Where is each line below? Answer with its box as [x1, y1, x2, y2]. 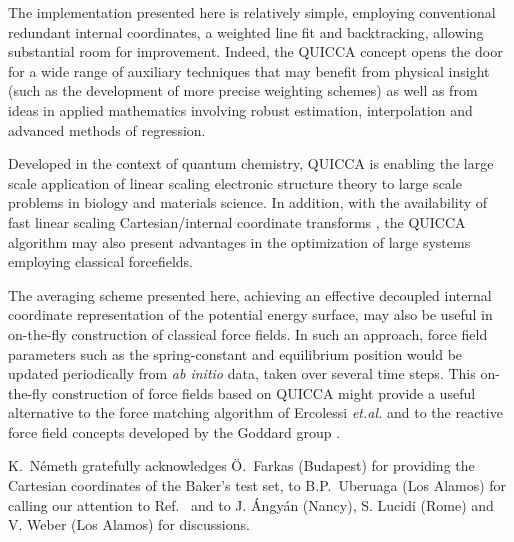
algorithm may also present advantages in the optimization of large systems [8, 231, 471, 252]
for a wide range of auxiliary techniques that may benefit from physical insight [8, 60, 490, 81]
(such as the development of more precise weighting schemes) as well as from [8, 80, 478, 101]
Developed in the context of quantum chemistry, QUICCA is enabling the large [8, 153, 494, 174]
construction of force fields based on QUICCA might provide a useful [51, 382, 476, 403]
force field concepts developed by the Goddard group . [8, 421, 341, 442]
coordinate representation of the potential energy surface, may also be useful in [8, 304, 493, 325]
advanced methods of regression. [8, 119, 206, 140]
